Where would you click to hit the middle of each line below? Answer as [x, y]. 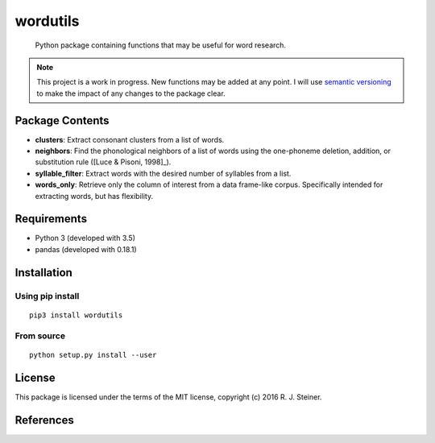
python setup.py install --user [93, 355]
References [44, 420]
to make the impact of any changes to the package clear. [131, 93]
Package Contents [62, 120]
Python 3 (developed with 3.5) [85, 238]
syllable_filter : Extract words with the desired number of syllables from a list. [163, 173]
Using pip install [47, 296]
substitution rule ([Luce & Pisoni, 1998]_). [103, 162]
